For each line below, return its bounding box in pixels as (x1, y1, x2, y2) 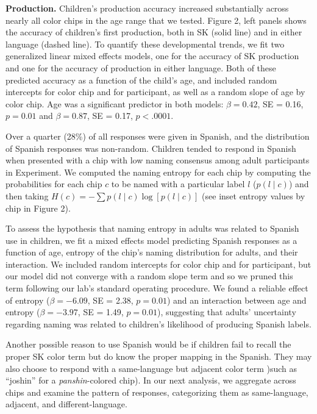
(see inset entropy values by (202, 189, 305, 202)
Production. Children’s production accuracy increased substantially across (5, 2, 289, 14)
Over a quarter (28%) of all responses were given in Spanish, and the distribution (5, 129, 310, 142)
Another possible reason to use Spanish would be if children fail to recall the (5, 338, 291, 351)
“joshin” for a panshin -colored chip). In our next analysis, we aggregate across (5, 374, 296, 387)
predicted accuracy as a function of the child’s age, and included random (5, 73, 277, 86)
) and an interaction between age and (166, 293, 307, 306)
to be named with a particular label (111, 177, 245, 190)
